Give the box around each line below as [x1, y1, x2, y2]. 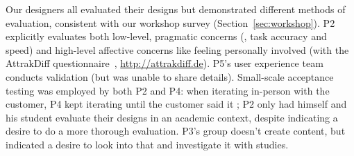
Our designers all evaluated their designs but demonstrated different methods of [6, 2, 346, 16]
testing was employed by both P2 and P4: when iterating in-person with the [6, 83, 330, 97]
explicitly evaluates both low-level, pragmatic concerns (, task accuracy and [6, 29, 327, 43]
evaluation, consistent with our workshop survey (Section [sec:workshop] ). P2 [6, 15, 335, 30]
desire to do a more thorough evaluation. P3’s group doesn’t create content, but [6, 124, 346, 138]
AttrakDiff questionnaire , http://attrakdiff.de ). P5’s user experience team [6, 56, 323, 70]
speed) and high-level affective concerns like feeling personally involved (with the [6, 42, 349, 57]
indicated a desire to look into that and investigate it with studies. [6, 137, 289, 151]
